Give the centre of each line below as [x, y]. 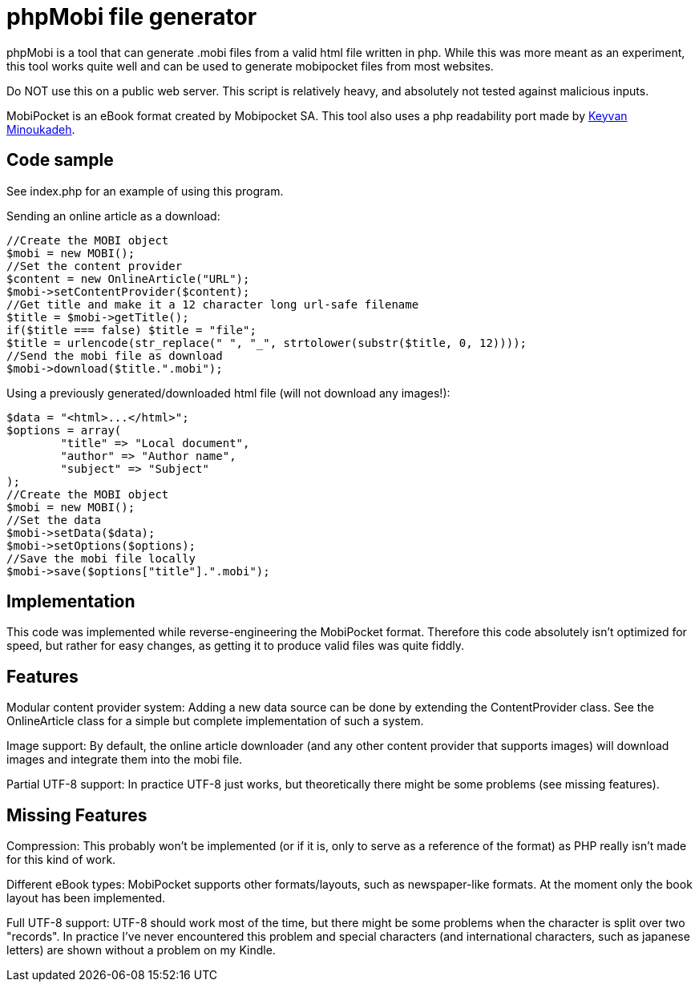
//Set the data [54, 520]
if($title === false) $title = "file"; [131, 330]
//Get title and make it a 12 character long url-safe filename [213, 304]
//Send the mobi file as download [115, 355]
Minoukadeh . [41, 129]
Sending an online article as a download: [113, 216]
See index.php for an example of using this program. [145, 191]
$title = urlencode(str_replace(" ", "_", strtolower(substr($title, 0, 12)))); [267, 343]
